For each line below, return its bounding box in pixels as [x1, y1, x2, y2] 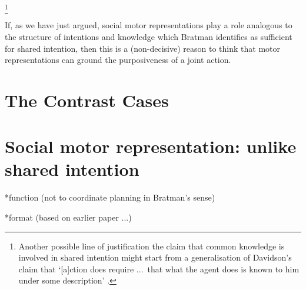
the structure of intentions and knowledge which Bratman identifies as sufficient [5, 30, 292, 42]
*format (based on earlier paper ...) [5, 211, 132, 223]
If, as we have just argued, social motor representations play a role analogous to [5, 19, 292, 31]
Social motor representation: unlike [5, 134, 297, 158]
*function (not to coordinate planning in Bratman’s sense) [5, 191, 215, 204]
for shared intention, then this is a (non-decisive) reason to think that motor [5, 42, 281, 54]
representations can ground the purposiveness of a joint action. [5, 54, 231, 66]
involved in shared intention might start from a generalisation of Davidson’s [18, 251, 292, 264]
